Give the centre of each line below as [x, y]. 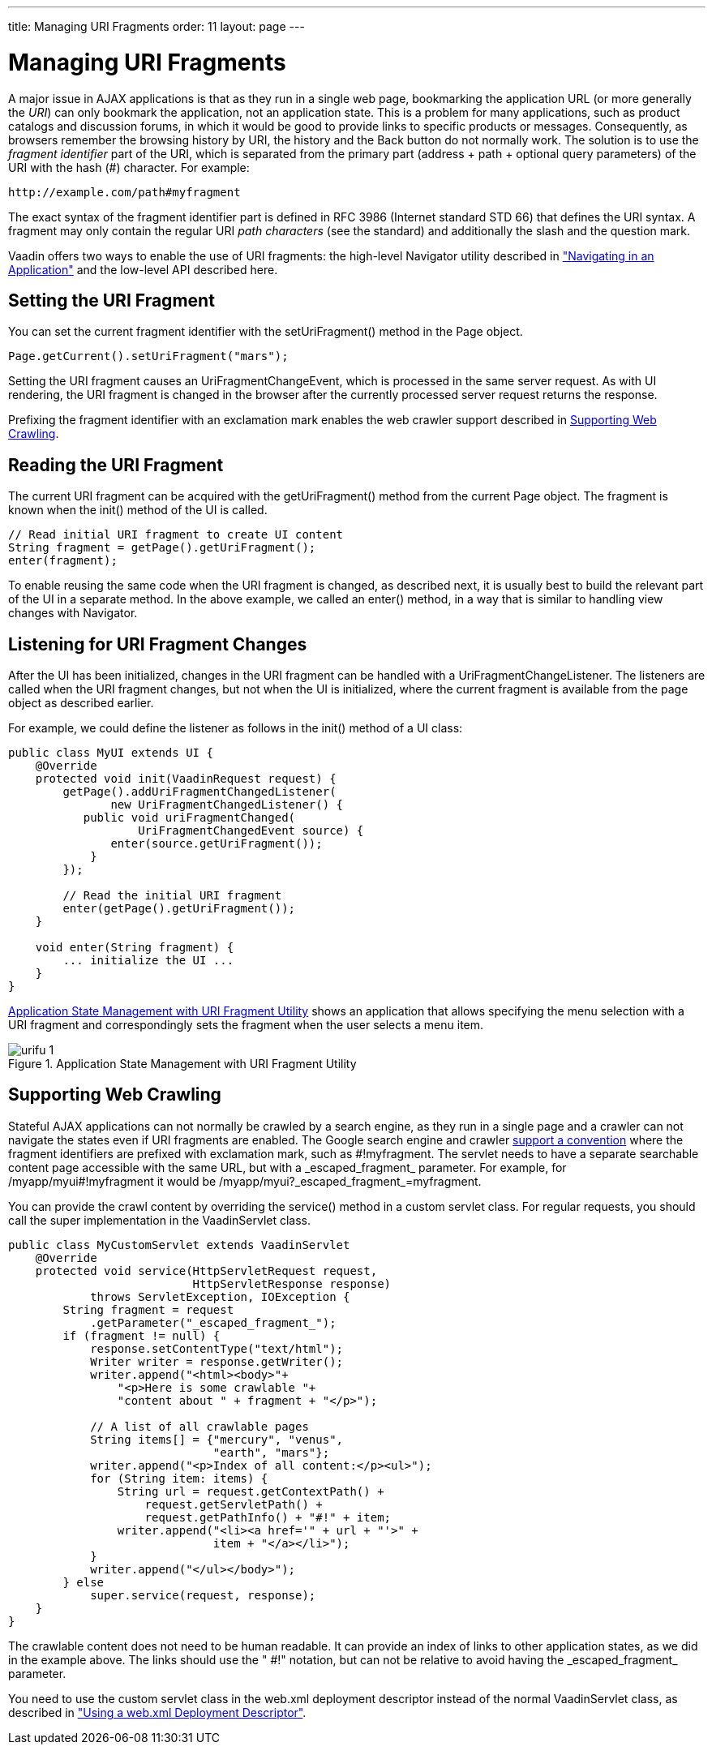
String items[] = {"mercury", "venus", [217, 1439]
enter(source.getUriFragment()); [217, 844]
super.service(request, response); [203, 1595]
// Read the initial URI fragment [172, 896]
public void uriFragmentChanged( [189, 818]
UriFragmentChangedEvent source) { [251, 831]
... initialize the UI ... [148, 961]
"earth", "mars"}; [271, 1452]
